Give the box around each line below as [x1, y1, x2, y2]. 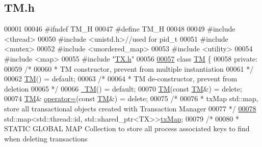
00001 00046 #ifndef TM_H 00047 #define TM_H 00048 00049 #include [4, 23, 235, 34]
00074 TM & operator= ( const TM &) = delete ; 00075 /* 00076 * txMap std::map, [4, 93, 258, 104]
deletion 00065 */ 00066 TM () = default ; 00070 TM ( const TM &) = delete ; [4, 83, 242, 94]
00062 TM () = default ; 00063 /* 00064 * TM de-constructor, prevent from [4, 73, 238, 84]
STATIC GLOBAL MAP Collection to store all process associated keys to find [4, 123, 250, 134]
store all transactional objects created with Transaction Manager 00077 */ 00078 [4, 103, 256, 113]
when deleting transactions [4, 133, 88, 143]
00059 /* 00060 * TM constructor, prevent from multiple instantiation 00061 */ [4, 63, 254, 74]
